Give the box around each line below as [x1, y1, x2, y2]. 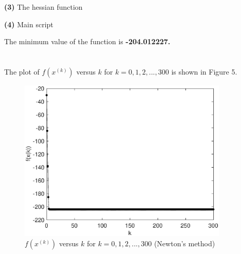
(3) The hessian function [4, 2, 83, 12]
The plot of [4, 66, 40, 77]
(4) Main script [4, 19, 53, 29]
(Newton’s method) [154, 238, 215, 248]
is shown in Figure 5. [171, 66, 237, 77]
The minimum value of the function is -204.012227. [4, 36, 171, 47]
